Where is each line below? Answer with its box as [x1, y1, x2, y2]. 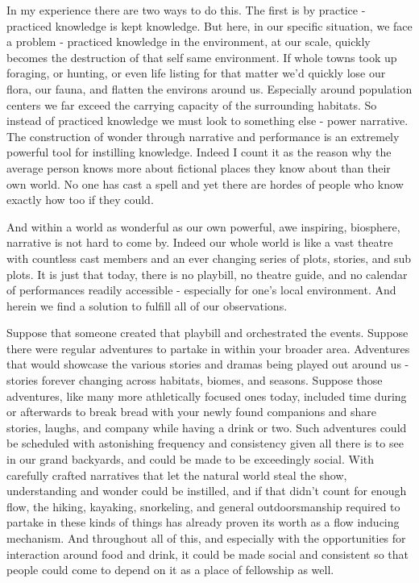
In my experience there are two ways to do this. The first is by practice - [6, 2, 366, 18]
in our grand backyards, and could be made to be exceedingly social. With [6, 451, 375, 468]
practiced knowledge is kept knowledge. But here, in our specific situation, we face [6, 17, 413, 34]
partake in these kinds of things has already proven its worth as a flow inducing [6, 514, 400, 531]
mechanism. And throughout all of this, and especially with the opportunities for [6, 530, 406, 546]
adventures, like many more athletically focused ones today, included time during [6, 387, 407, 404]
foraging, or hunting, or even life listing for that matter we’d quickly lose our [6, 65, 386, 81]
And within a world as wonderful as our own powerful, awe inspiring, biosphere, [6, 218, 400, 235]
